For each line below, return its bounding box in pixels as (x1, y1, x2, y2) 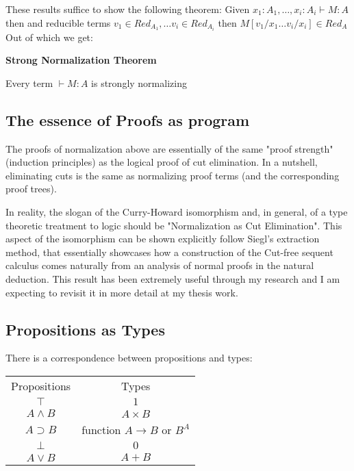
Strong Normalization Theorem (5, 53, 157, 67)
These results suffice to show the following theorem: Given (5, 2, 250, 16)
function (81, 422, 121, 437)
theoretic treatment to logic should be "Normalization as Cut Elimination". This (5, 218, 342, 232)
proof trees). (5, 181, 57, 196)
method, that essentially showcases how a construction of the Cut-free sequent (5, 244, 333, 259)
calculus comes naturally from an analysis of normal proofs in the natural (5, 258, 314, 272)
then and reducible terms (5, 15, 111, 29)
